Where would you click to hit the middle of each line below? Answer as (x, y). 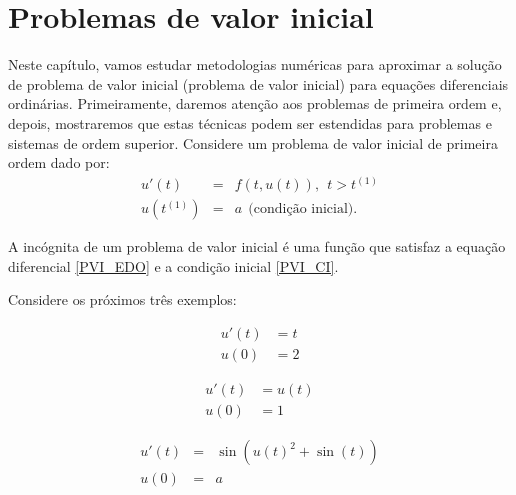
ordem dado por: (59, 162)
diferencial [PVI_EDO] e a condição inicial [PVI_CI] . (173, 265)
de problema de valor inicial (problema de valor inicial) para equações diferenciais (258, 83)
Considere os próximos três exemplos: (122, 299)
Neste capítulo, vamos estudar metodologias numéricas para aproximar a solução (255, 64)
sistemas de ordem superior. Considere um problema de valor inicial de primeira (253, 142)
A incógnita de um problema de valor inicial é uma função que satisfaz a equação (257, 246)
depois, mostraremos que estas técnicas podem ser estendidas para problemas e (250, 122)
